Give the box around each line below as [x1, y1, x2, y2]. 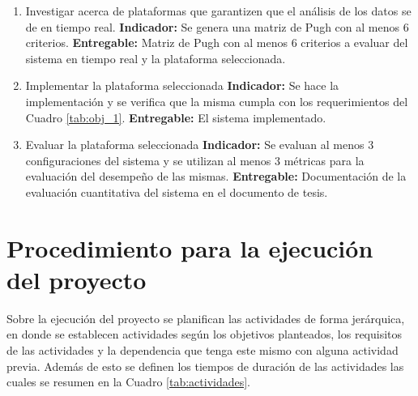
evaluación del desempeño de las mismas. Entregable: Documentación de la [25, 168, 407, 185]
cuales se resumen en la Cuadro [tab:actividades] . [6, 373, 251, 390]
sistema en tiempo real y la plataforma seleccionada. [25, 49, 286, 66]
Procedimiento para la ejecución [6, 231, 373, 264]
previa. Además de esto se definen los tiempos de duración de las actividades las [6, 357, 404, 374]
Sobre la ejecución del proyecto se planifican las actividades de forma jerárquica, [6, 309, 405, 326]
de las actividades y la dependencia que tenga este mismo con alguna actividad [6, 342, 399, 359]
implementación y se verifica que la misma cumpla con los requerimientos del [25, 92, 408, 109]
